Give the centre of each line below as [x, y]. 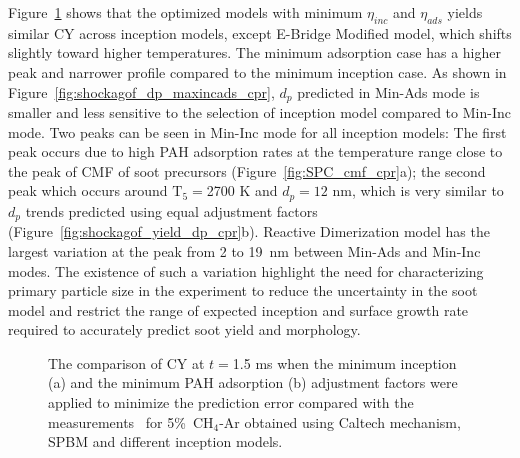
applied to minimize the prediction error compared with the [231, 402]
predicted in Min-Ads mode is [388, 91]
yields [465, 12]
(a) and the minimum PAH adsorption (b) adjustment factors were [253, 382]
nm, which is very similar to [418, 190]
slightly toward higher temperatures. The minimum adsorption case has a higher [254, 52]
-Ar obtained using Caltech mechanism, [340, 421]
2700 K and [242, 190]
